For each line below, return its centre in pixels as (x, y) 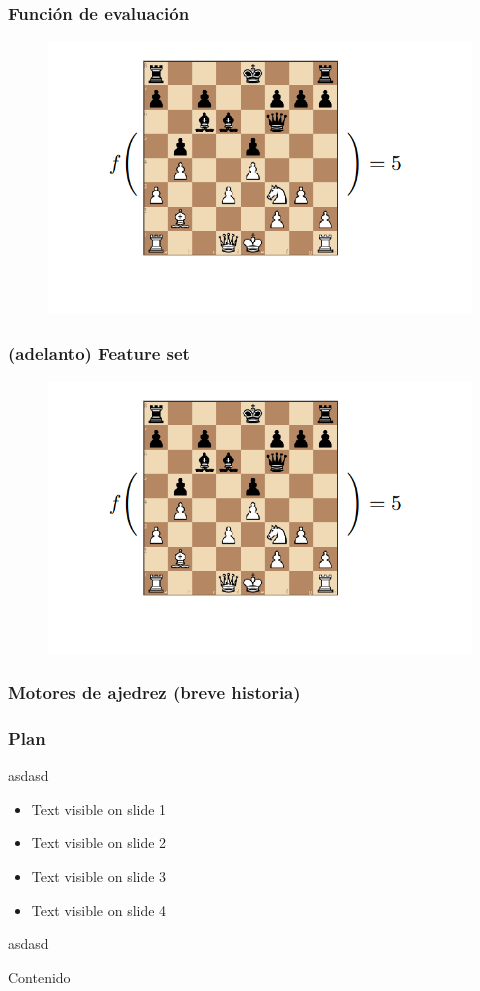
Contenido (39, 976)
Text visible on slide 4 (99, 909)
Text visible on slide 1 (99, 808)
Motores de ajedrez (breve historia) (154, 692)
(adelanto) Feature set (99, 352)
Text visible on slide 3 (99, 876)
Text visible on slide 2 (99, 842)
